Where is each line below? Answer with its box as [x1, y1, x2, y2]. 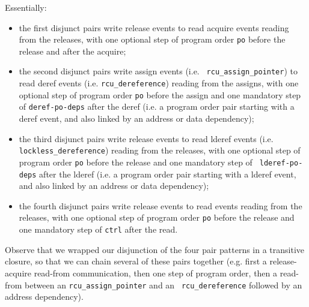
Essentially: [5, 1, 47, 13]
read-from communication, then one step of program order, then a [34, 266, 278, 279]
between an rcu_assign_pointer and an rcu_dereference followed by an [25, 278, 302, 291]
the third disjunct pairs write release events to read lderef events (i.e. [19, 132, 274, 145]
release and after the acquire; [19, 44, 126, 57]
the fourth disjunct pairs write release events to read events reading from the [19, 199, 302, 212]
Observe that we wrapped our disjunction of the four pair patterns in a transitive [5, 243, 305, 255]
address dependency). [5, 290, 84, 303]
